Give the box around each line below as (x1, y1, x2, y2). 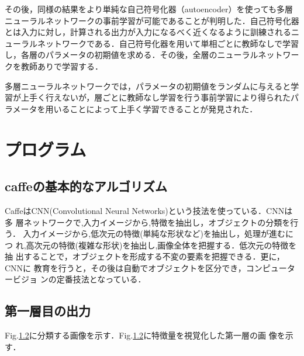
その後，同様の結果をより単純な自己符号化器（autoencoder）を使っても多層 (5, 3, 293, 15)
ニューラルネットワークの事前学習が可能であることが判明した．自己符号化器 (5, 14, 299, 26)
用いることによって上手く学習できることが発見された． (45, 102, 258, 115)
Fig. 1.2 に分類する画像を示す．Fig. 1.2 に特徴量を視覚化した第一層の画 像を (5, 329, 285, 341)
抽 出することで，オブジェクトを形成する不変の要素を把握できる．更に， (5, 250, 285, 262)
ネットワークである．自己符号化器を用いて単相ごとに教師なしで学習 (37, 37, 299, 49)
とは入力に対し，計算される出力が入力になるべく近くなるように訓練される (5, 26, 291, 38)
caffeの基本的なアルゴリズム (5, 177, 167, 195)
